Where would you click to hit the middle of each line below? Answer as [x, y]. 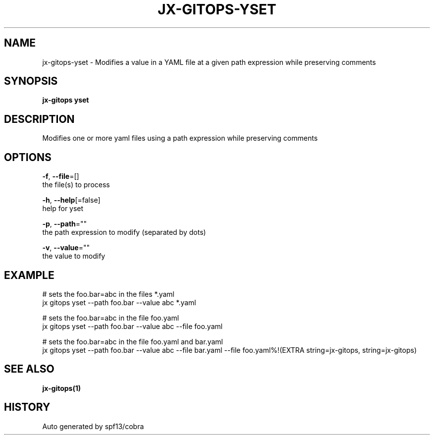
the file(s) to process [76, 185]
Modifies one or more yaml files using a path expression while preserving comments [180, 138]
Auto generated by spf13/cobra [93, 426]
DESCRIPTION [39, 119]
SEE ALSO [29, 369]
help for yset [63, 209]
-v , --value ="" [66, 248]
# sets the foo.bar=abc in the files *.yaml [108, 294]
